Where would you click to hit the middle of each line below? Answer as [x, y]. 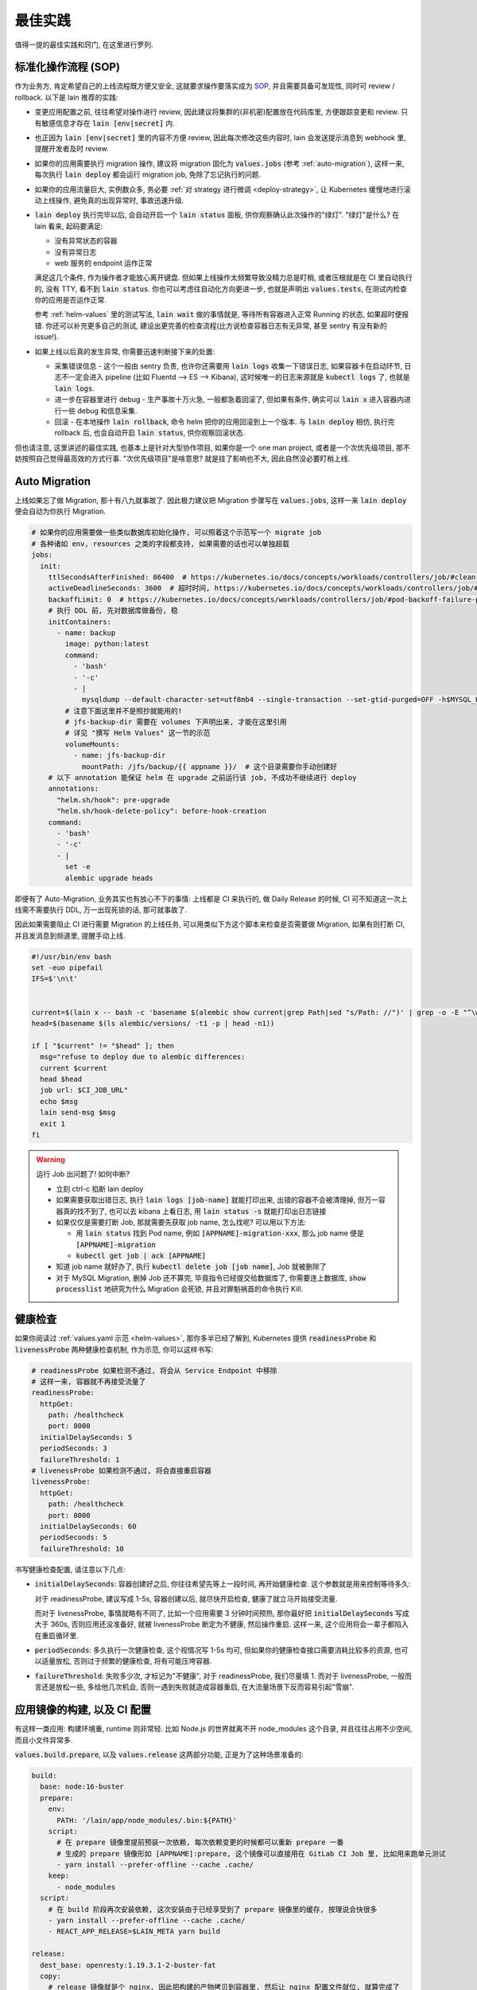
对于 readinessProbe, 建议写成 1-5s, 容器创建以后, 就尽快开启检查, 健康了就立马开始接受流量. [186, 1598]
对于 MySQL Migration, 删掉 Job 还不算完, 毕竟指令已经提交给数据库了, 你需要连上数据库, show [211, 1278]
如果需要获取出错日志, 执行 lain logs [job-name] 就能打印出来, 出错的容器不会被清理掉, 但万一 [217, 1200]
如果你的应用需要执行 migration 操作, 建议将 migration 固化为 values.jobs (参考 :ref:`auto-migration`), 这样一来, [219, 163]
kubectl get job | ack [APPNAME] [141, 1256]
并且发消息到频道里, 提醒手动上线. [70, 935]
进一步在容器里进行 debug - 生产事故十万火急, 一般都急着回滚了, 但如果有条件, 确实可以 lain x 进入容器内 [229, 400]
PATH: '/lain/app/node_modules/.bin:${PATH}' [147, 1820]
